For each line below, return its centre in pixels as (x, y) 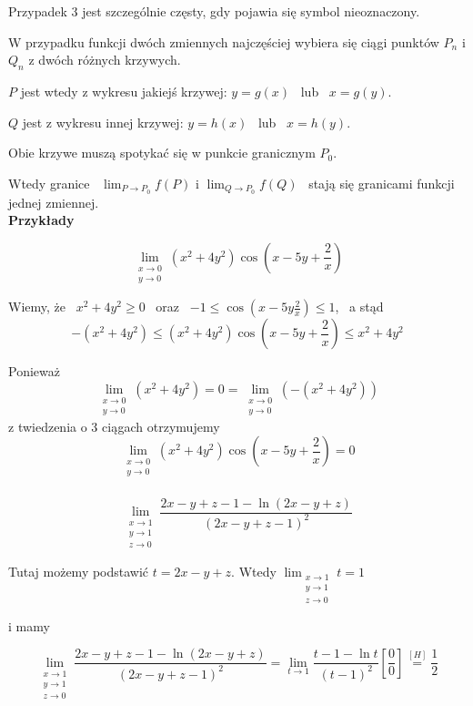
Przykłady (41, 220)
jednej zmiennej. (54, 202)
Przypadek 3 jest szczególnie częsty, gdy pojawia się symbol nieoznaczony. (214, 11)
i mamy (29, 625)
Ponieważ (34, 371)
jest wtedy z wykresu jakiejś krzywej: (124, 91)
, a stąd (359, 307)
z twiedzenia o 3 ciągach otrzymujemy (114, 426)
